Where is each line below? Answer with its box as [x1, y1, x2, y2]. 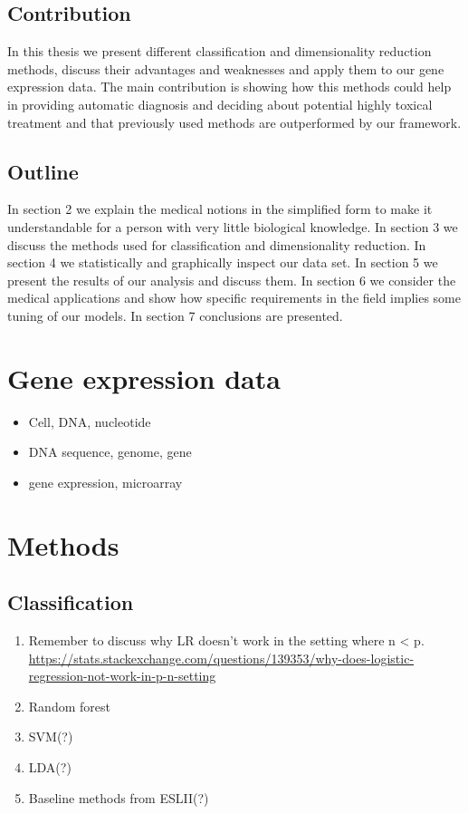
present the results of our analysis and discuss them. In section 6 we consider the [7, 270, 456, 289]
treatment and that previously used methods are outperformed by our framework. [7, 112, 462, 131]
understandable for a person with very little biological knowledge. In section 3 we [7, 217, 458, 236]
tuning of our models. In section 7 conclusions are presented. [7, 305, 343, 325]
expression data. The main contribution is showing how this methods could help [7, 77, 452, 96]
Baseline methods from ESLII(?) [28, 788, 209, 807]
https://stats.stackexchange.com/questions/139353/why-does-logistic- [28, 648, 415, 667]
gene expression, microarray [28, 472, 183, 491]
